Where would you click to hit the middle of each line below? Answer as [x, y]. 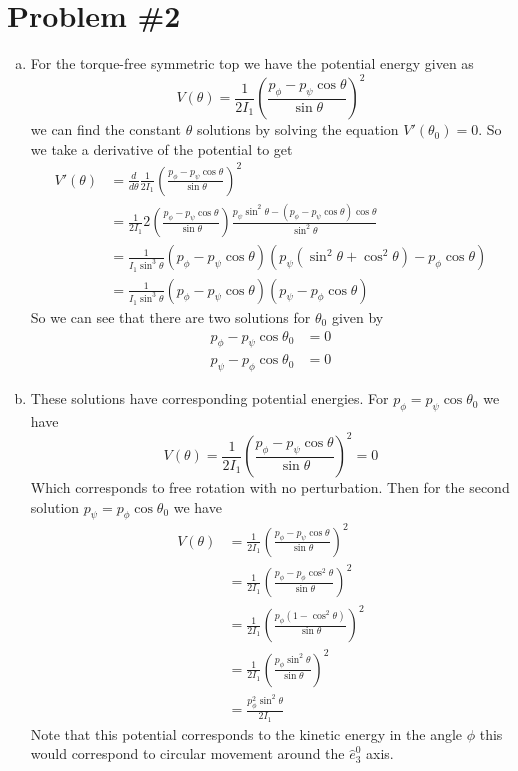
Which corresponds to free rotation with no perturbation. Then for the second [270, 487]
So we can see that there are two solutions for [170, 316]
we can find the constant [105, 129]
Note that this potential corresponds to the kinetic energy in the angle [246, 733]
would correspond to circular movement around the [187, 753]
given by [357, 316]
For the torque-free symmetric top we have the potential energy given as [252, 63]
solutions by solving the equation [297, 129]
